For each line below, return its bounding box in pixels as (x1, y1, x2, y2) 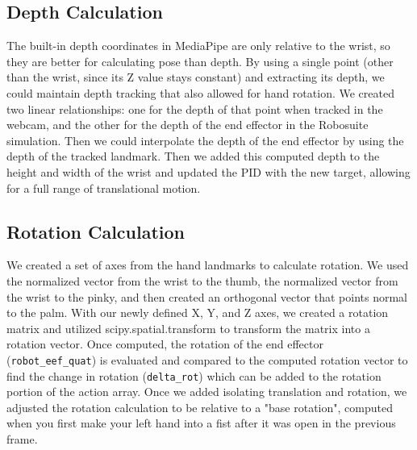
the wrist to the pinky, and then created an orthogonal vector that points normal (6, 288, 407, 305)
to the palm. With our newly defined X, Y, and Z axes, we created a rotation (6, 304, 389, 321)
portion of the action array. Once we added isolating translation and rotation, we (6, 383, 407, 400)
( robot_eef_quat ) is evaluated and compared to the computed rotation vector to (6, 351, 408, 368)
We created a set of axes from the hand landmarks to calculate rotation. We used (6, 256, 409, 273)
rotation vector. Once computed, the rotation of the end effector (6, 335, 323, 352)
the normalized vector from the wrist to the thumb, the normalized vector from (6, 272, 398, 289)
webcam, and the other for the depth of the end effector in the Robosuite (6, 116, 369, 133)
